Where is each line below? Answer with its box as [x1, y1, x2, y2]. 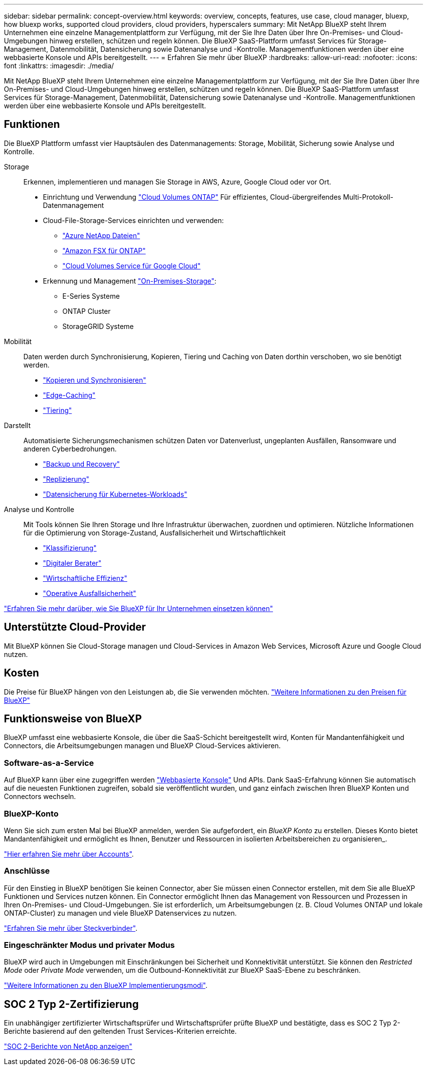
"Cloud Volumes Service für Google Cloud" [62, 261, 201, 270]
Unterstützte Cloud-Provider [4, 621, 146, 634]
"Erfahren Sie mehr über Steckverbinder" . [4, 923, 137, 932]
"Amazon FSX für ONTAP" [62, 246, 146, 255]
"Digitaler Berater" [43, 558, 102, 567]
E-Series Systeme [62, 291, 120, 300]
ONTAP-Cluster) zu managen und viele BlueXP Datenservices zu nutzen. [4, 908, 237, 917]
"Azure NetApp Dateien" [62, 231, 140, 240]
